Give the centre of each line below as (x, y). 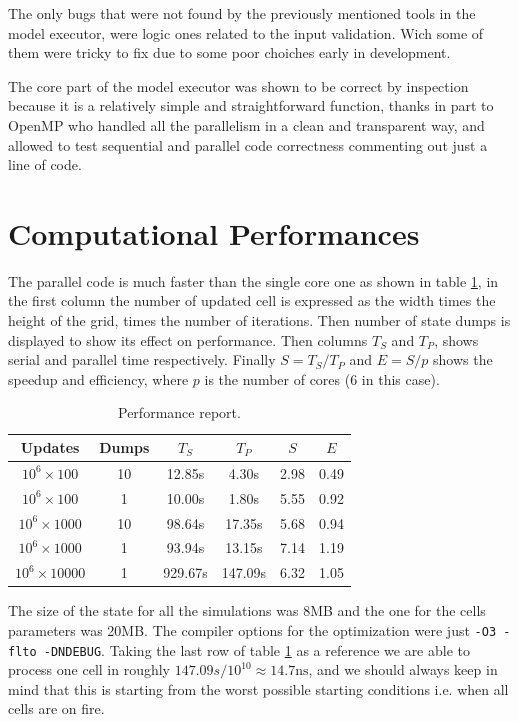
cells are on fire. (56, 708)
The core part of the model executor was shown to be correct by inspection (238, 85)
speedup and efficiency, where (98, 378)
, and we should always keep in (403, 669)
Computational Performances (214, 232)
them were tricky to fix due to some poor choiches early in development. (229, 52)
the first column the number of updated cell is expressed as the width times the (252, 300)
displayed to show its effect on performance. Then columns (188, 339)
